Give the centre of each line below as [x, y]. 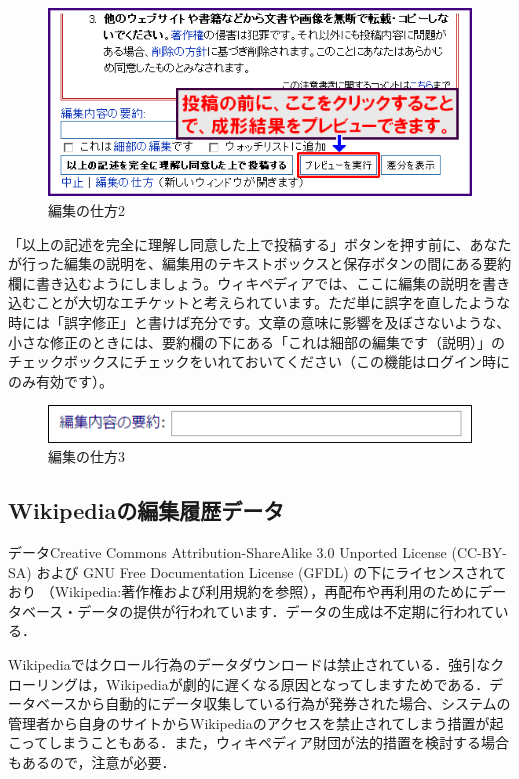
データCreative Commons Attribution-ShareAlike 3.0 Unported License [227, 552]
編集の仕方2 [86, 210]
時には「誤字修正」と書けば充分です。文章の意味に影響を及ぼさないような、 [259, 322]
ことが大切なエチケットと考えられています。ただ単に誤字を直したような [273, 302]
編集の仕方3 [86, 456]
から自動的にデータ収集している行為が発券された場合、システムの [294, 703]
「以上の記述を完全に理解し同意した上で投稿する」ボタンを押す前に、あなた [260, 243]
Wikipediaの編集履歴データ [146, 510]
